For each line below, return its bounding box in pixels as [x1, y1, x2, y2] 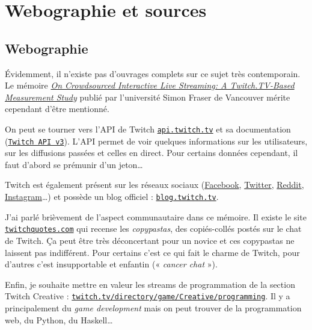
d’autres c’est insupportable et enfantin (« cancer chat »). [5, 258, 218, 270]
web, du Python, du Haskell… [5, 313, 113, 326]
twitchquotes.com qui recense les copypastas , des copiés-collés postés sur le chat [5, 222, 302, 235]
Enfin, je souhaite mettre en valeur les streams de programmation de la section [5, 278, 295, 290]
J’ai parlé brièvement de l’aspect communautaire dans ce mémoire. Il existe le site [5, 210, 307, 223]
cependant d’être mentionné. [5, 102, 109, 115]
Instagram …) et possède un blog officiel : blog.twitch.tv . [5, 190, 219, 203]
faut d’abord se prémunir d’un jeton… [5, 158, 143, 170]
